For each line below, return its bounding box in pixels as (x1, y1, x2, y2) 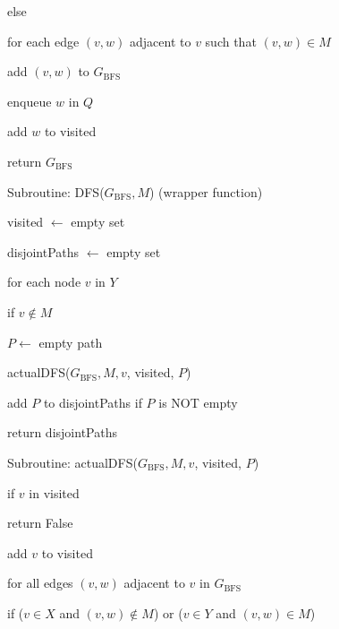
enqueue (7, 91, 52, 110)
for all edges (7, 573, 73, 592)
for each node (7, 272, 81, 291)
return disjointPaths (7, 423, 117, 442)
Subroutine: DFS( (7, 182, 105, 201)
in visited (29, 483, 80, 502)
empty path (38, 332, 103, 351)
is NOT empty (158, 392, 238, 411)
